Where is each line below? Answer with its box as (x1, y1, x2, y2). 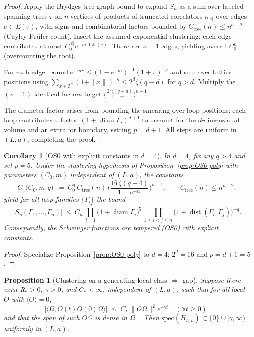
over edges (216, 10, 247, 21)
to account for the (142, 115, 196, 125)
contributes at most (4, 41, 63, 51)
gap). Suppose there (182, 274, 241, 285)
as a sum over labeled (179, 1, 244, 11)
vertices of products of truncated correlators (70, 10, 203, 21)
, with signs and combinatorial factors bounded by (35, 21, 186, 31)
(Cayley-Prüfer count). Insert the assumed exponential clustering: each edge (4, 30, 231, 41)
